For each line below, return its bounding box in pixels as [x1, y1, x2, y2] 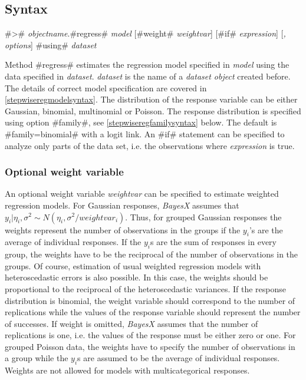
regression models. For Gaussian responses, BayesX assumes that [5, 199, 239, 211]
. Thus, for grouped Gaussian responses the [125, 210, 282, 223]
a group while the [5, 352, 68, 364]
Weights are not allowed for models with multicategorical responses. [5, 364, 250, 376]
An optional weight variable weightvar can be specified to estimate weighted [5, 187, 279, 200]
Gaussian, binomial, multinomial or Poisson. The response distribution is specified [5, 104, 301, 117]
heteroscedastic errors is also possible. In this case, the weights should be [5, 271, 268, 283]
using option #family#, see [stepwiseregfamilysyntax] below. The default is [5, 116, 277, 128]
